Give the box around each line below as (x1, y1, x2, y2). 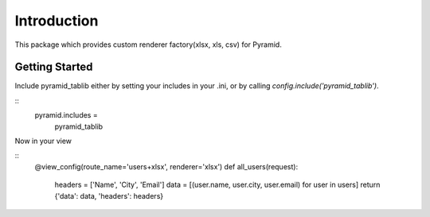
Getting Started (14, 60, 93, 74)
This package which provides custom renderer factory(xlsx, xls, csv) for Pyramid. (14, 40, 282, 49)
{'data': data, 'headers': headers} (54, 191, 163, 200)
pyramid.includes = (34, 110, 99, 120)
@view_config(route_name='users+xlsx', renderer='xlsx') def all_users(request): (34, 161, 299, 171)
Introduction (14, 12, 99, 29)
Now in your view (14, 136, 72, 146)
